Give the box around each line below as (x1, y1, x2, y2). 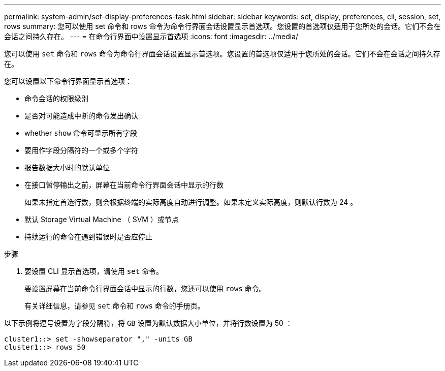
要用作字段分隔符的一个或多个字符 (24, 146, 138, 154)
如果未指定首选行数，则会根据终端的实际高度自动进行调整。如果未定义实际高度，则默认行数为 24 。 (24, 198, 358, 206)
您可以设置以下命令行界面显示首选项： (4, 77, 132, 85)
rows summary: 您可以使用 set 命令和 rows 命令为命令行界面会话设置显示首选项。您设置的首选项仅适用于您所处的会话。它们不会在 (4, 22, 441, 30)
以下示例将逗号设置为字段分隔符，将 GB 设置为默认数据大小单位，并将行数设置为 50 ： (4, 319, 293, 327)
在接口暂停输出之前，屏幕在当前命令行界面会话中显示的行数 (24, 180, 224, 189)
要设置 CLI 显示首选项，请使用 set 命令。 (24, 267, 163, 275)
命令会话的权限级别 (24, 94, 88, 103)
